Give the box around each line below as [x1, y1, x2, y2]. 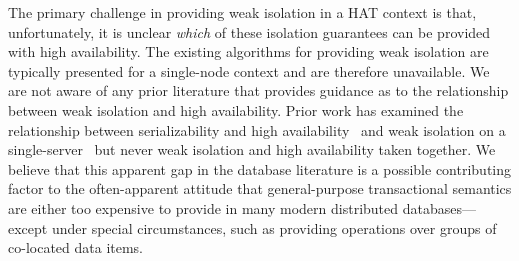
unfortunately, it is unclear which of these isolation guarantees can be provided [8, 21, 491, 42]
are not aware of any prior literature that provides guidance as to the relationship [8, 80, 509, 101]
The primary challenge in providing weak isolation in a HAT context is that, [8, 2, 477, 22]
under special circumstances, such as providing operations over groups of [51, 217, 497, 238]
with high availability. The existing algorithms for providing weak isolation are [8, 41, 489, 62]
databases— [402, 197, 476, 218]
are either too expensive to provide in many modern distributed [8, 197, 399, 218]
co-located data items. [8, 237, 144, 258]
